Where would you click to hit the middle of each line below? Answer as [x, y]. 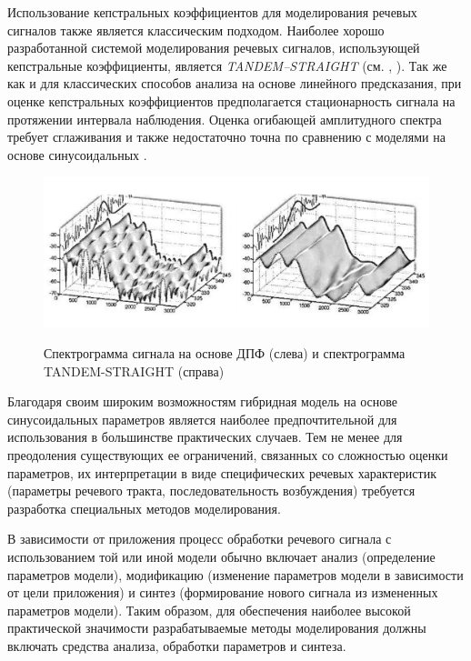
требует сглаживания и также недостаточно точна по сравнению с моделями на [226, 137]
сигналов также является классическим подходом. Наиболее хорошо [196, 30]
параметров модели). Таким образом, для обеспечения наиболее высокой [209, 610]
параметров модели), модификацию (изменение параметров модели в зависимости [235, 574]
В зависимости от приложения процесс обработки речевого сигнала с [200, 539]
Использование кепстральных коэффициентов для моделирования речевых [212, 12]
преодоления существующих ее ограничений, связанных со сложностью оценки [228, 454]
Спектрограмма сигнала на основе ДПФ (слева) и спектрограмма [225, 352]
